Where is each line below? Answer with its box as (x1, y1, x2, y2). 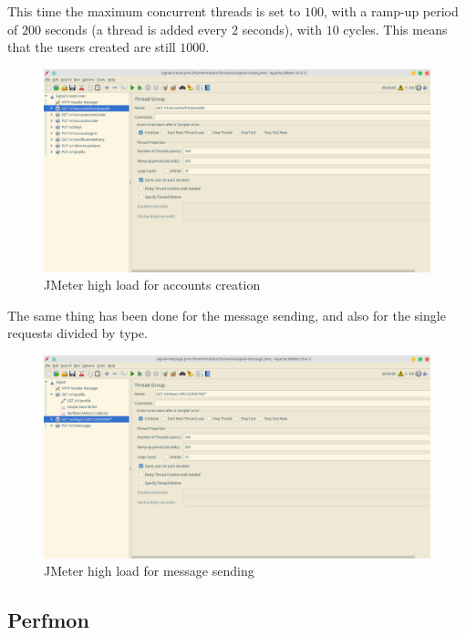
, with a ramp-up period (323, 2, 459, 20)
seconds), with (242, 19, 323, 38)
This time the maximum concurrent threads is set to (7, 2, 301, 20)
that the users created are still (7, 37, 176, 56)
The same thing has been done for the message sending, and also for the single (7, 305, 446, 324)
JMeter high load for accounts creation (44, 275, 261, 294)
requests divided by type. (7, 323, 148, 343)
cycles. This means (343, 19, 448, 38)
